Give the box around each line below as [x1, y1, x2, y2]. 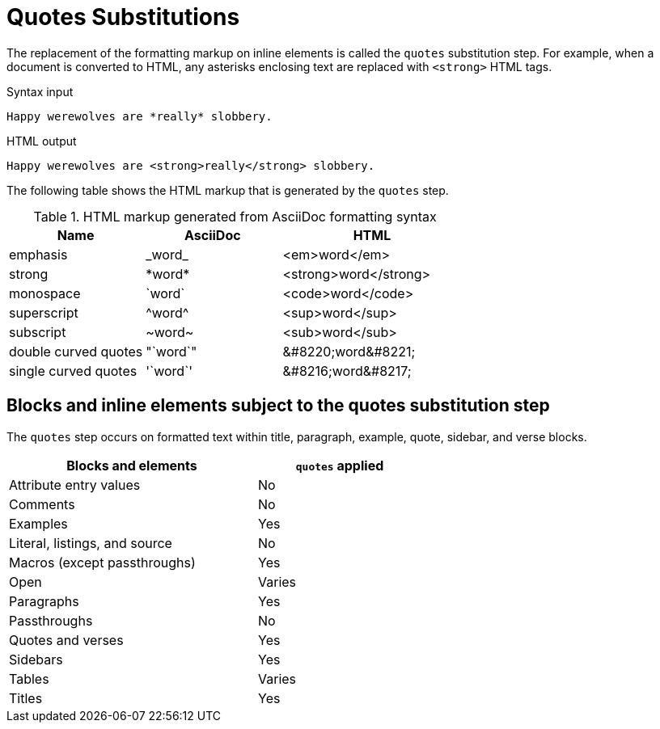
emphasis [9, 246, 68, 263]
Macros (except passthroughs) [9, 554, 196, 571]
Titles [9, 689, 43, 706]
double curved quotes [9, 343, 143, 360]
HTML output [6, 133, 77, 148]
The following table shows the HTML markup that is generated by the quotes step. [6, 183, 449, 197]
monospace [9, 284, 81, 301]
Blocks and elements [66, 457, 197, 474]
